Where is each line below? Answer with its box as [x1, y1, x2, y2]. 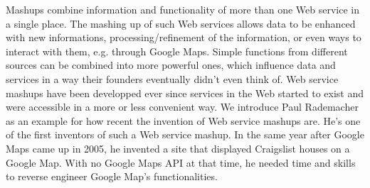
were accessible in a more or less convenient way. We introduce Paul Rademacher [6, 99, 359, 114]
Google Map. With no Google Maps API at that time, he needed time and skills [6, 155, 356, 170]
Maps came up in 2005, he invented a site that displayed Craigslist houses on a [6, 140, 350, 155]
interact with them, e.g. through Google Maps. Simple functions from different [6, 43, 348, 58]
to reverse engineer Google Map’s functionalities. [6, 169, 218, 184]
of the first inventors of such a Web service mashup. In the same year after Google [6, 127, 364, 142]
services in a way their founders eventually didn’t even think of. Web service [6, 71, 339, 86]
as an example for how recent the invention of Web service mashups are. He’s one [6, 113, 361, 128]
